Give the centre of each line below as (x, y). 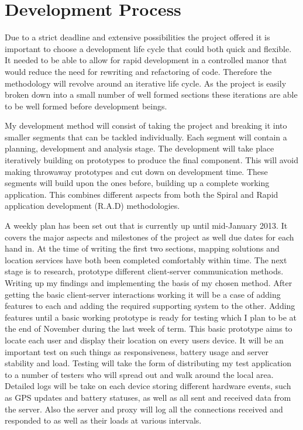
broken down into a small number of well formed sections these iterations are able (151, 94)
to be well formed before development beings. (86, 106)
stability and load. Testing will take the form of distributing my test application (148, 363)
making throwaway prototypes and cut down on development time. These (136, 171)
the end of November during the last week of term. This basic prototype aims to (149, 328)
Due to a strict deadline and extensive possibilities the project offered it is (137, 37)
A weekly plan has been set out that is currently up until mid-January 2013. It (146, 226)
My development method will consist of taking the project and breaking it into (146, 125)
